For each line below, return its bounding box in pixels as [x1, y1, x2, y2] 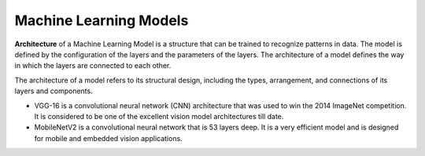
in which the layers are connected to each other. [14, 61, 172, 71]
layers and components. [14, 86, 94, 96]
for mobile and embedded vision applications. [34, 133, 183, 143]
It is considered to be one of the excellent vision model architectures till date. [34, 111, 284, 121]
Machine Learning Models [14, 12, 189, 29]
